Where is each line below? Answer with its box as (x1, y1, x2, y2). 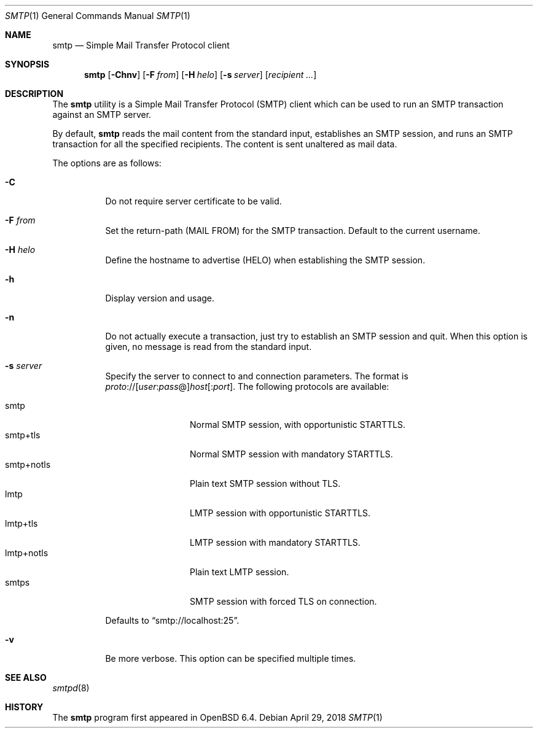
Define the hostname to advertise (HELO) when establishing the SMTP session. (105, 255, 426, 265)
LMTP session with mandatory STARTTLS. (190, 537, 361, 548)
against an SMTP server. (52, 109, 152, 120)
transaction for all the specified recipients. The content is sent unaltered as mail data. (52, 139, 397, 149)
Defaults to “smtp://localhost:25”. (105, 615, 240, 626)
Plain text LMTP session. (190, 567, 289, 577)
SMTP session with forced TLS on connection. (190, 596, 377, 607)
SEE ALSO (5, 672, 47, 683)
